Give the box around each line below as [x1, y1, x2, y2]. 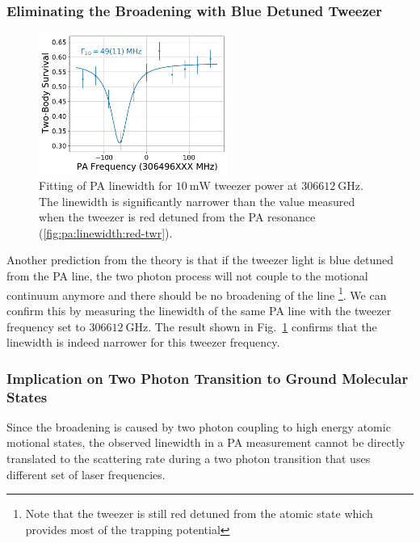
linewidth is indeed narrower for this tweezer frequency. [6, 334, 280, 351]
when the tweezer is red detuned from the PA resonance [39, 208, 316, 225]
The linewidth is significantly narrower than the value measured [39, 192, 355, 209]
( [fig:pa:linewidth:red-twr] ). [39, 224, 173, 241]
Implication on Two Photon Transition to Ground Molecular [6, 368, 409, 388]
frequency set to [6, 318, 86, 335]
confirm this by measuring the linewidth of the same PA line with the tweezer [6, 301, 392, 318]
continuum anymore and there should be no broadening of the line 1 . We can [6, 284, 387, 303]
